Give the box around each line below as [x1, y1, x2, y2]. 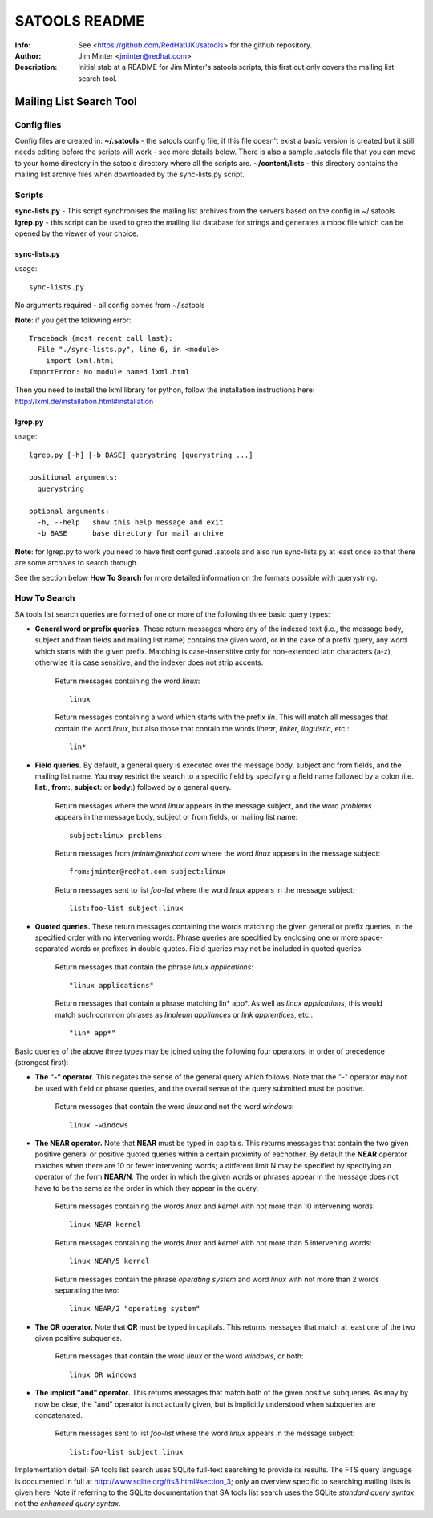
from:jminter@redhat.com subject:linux [69, 867, 226, 876]
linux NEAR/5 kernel [69, 1257, 150, 1266]
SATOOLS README [14, 12, 144, 30]
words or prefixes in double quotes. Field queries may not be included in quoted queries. [70, 944, 364, 953]
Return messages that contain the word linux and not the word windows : [55, 1102, 294, 1111]
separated [34, 944, 69, 953]
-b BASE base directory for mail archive [37, 529, 224, 538]
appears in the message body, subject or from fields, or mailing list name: [55, 812, 298, 822]
